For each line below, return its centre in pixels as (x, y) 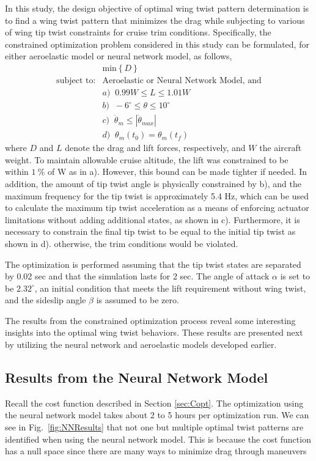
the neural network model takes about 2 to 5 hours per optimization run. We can (157, 415)
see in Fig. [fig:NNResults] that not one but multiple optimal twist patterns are (154, 427)
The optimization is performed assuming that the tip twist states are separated (153, 264)
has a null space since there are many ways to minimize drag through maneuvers (156, 451)
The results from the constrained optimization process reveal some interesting (150, 320)
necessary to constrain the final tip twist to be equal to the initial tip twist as (150, 231)
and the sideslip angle (46, 300)
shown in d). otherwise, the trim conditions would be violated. (122, 243)
